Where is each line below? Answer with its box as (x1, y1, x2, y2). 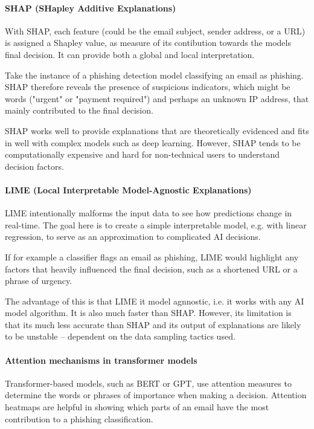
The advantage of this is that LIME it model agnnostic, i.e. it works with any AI (5, 294, 304, 307)
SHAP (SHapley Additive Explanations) (5, 1, 176, 14)
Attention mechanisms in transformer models (5, 353, 197, 366)
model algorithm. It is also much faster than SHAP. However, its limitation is (5, 306, 292, 319)
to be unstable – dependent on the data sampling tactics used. (5, 330, 235, 343)
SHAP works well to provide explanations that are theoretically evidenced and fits (5, 124, 309, 137)
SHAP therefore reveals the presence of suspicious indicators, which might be (5, 80, 290, 93)
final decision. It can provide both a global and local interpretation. (5, 48, 255, 60)
